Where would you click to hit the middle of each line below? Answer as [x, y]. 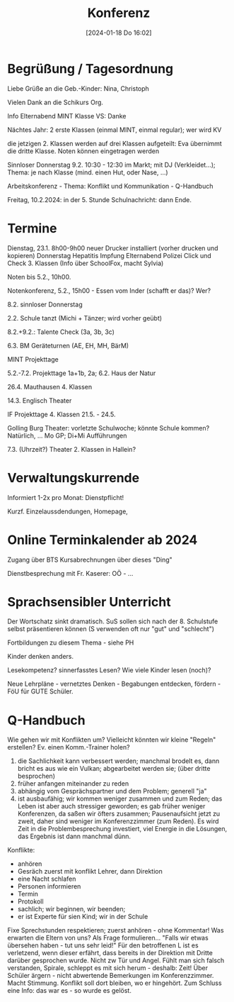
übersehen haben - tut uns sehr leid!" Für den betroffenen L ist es [103, 945]
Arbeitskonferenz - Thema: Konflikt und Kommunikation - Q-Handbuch [110, 186]
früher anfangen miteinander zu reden [73, 784]
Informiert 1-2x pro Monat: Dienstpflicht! [66, 497]
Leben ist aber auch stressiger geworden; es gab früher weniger [111, 806]
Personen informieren [49, 886]
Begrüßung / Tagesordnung [90, 68]
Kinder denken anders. [41, 657]
